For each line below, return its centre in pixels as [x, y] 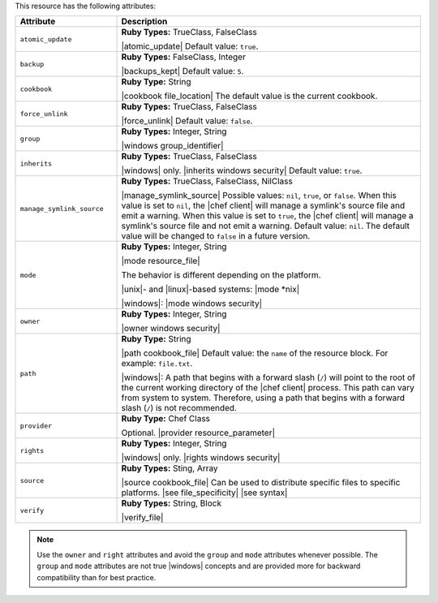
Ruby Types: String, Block [172, 503]
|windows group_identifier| [172, 146]
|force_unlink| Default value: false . [187, 121]
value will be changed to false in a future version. [216, 236]
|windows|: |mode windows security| [192, 304]
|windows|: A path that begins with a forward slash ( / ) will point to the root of [268, 377]
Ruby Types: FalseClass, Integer [184, 57]
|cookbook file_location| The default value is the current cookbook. [249, 96]
